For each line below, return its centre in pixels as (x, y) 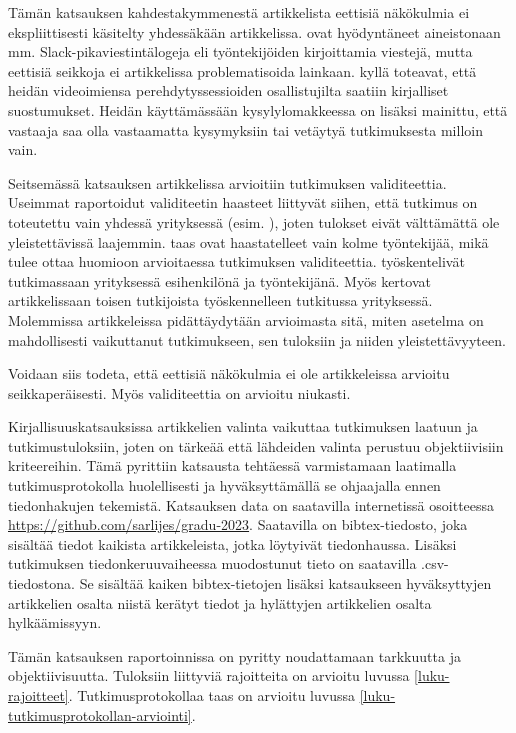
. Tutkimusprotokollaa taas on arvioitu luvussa (211, 695)
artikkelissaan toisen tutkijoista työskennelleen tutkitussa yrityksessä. (220, 300)
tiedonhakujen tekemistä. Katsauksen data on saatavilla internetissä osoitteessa (251, 504)
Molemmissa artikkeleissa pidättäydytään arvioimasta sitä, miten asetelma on (246, 319)
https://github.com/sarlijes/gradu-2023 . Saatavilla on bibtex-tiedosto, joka (238, 524)
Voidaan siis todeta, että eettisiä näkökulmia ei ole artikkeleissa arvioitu (229, 373)
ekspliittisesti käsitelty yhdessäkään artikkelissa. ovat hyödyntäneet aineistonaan (254, 31)
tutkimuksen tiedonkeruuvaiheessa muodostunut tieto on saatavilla (212, 563)
